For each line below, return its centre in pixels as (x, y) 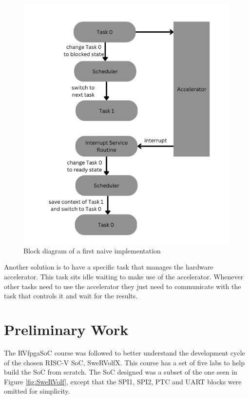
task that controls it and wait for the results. (71, 296)
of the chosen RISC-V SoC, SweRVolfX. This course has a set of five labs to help (124, 362)
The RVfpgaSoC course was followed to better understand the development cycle (124, 352)
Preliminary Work (66, 329)
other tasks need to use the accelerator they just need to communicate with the (123, 286)
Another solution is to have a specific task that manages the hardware (109, 267)
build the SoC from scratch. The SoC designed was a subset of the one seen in (121, 372)
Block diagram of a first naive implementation (92, 250)
